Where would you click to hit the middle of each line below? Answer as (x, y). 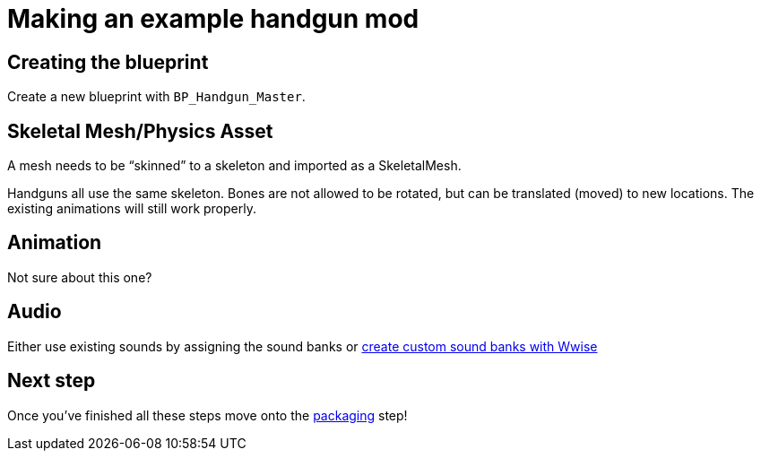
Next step (52, 381)
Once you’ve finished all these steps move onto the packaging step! (208, 415)
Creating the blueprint (108, 62)
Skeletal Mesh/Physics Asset (140, 131)
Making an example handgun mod (213, 19)
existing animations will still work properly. (132, 209)
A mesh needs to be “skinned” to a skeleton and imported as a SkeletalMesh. (234, 166)
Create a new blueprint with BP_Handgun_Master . (156, 97)
